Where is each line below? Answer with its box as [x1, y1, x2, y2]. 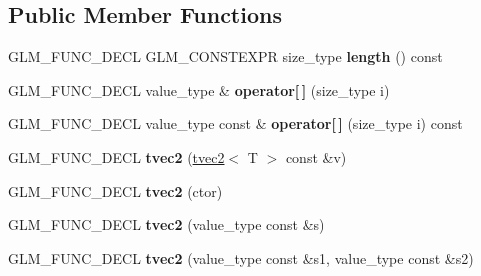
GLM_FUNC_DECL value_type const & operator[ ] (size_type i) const [8, 113, 463, 134]
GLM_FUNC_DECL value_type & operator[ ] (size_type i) [8, 79, 390, 100]
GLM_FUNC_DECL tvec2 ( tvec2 [8, 146, 225, 167]
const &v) [285, 146, 347, 167]
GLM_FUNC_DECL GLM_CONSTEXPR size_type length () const [8, 46, 443, 67]
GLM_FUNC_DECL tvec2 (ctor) [8, 180, 223, 201]
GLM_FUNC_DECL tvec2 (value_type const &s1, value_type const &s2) [8, 247, 474, 268]
